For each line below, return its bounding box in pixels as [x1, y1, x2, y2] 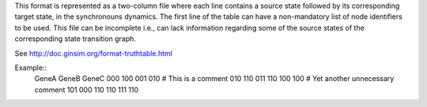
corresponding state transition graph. [14, 34, 136, 43]
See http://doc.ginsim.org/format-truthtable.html [14, 48, 173, 58]
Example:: [14, 63, 47, 72]
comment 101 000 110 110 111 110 [34, 85, 139, 94]
